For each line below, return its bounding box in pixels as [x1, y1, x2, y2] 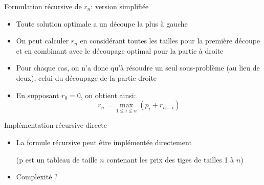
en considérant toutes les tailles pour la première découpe [80, 35, 260, 46]
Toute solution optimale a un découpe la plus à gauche [16, 18, 188, 29]
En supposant [16, 89, 59, 100]
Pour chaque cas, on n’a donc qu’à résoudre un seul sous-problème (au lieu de [16, 62, 260, 73]
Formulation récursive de [4, 1, 82, 11]
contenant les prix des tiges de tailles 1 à [106, 154, 234, 165]
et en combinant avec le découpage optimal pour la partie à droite [16, 45, 224, 56]
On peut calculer [16, 35, 69, 46]
